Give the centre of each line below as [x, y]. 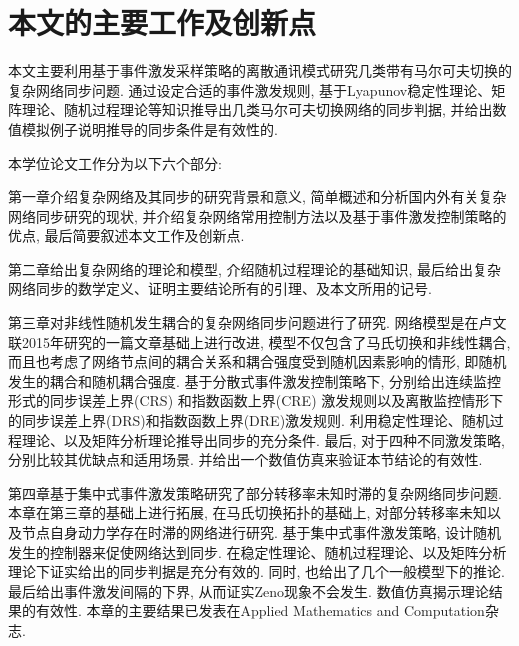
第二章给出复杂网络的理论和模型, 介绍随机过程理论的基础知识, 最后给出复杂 [255, 268]
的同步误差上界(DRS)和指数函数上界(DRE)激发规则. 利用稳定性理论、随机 [249, 420]
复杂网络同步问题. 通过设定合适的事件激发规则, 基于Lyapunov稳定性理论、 [250, 89]
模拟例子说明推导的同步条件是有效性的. [149, 128]
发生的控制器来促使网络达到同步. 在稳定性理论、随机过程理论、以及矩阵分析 [257, 551]
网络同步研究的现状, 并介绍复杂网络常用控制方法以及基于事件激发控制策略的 [257, 215]
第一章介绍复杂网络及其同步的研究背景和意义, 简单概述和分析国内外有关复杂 [257, 196]
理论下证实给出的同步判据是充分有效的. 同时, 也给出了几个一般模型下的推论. [256, 571]
